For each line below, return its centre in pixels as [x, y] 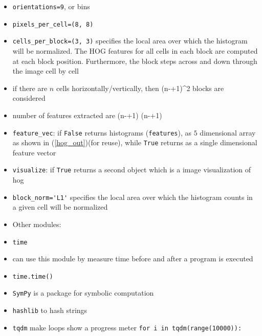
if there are [30, 88]
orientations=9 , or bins [51, 6]
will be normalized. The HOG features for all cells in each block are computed [135, 50]
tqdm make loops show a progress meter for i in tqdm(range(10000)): [127, 327]
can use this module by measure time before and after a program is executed [133, 259]
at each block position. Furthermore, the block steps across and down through [135, 61]
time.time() [33, 276]
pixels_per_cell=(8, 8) [53, 24]
